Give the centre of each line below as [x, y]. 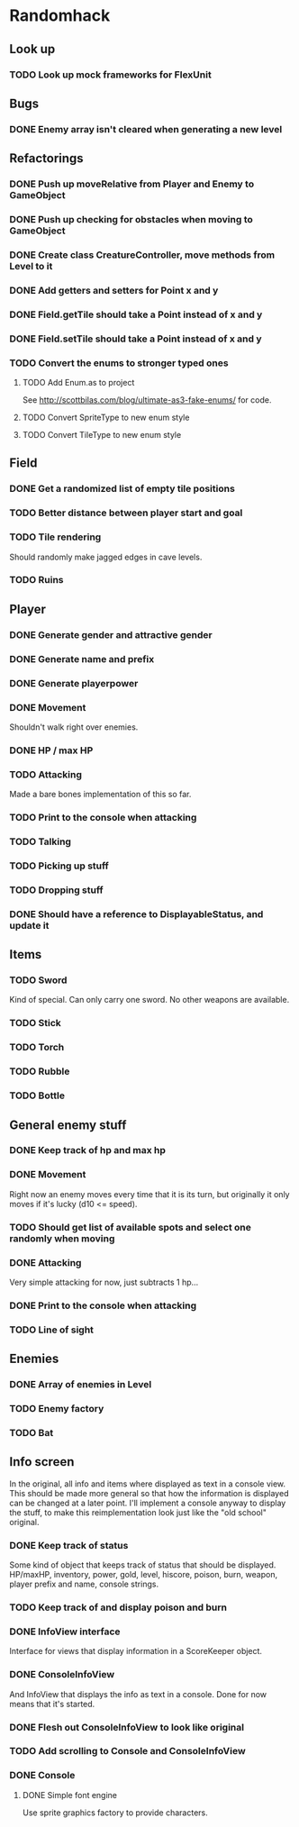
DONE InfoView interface [65, 1632]
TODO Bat [32, 1432]
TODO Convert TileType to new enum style [102, 435]
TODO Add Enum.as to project [78, 383]
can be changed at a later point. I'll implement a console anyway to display [148, 1503]
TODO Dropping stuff [56, 890]
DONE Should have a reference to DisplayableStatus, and [136, 913]
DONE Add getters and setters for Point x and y [114, 290]
